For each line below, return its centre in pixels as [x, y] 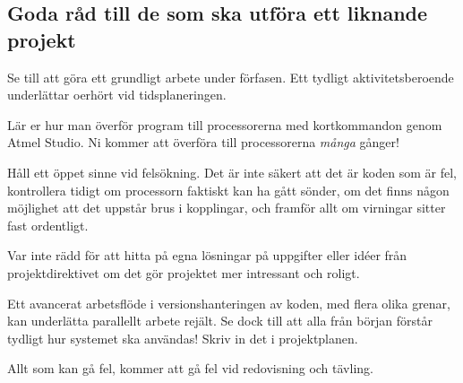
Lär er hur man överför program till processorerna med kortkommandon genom [225, 124]
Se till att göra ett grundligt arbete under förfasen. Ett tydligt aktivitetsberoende [231, 77]
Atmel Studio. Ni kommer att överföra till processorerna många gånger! [203, 142]
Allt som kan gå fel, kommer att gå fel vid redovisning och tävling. [190, 368]
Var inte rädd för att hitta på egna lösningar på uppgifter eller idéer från [207, 255]
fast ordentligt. [48, 225]
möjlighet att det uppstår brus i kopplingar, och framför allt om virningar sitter [227, 208]
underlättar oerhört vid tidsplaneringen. [117, 95]
